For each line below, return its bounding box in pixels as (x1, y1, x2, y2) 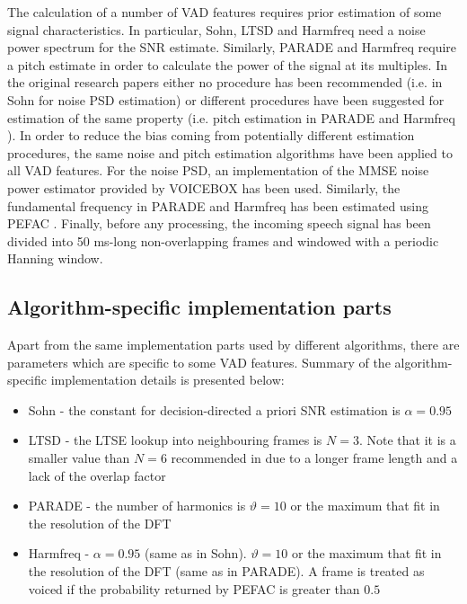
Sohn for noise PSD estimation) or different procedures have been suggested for (7, 90, 445, 109)
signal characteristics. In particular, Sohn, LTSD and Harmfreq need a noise (7, 20, 426, 39)
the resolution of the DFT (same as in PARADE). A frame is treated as (28, 562, 425, 581)
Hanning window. (7, 249, 103, 268)
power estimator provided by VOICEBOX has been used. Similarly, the (7, 178, 401, 197)
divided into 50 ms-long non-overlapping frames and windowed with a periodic (7, 231, 439, 250)
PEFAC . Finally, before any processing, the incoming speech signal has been (7, 214, 431, 233)
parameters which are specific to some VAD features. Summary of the (7, 352, 391, 371)
